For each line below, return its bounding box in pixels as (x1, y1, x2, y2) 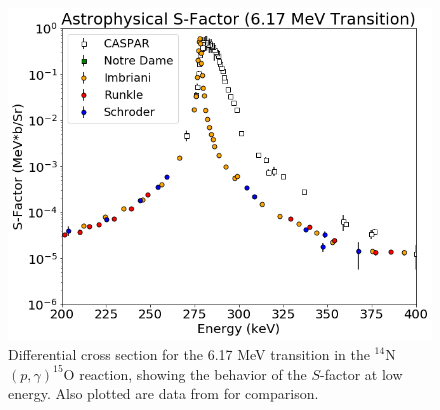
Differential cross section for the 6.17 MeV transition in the (8, 343, 370, 364)
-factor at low (320, 363, 403, 384)
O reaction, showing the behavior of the (63, 363, 307, 384)
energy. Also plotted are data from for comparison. (8, 383, 319, 404)
